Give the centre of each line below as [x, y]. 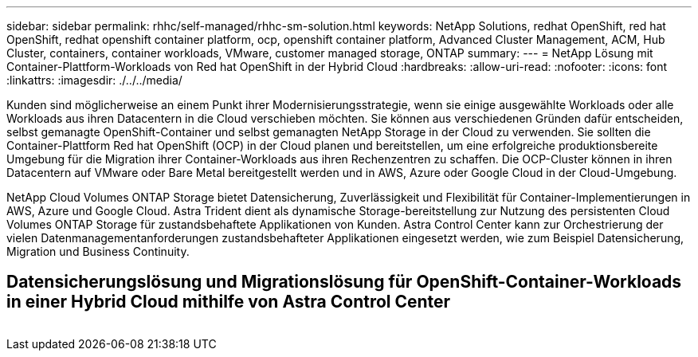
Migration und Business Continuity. [98, 251]
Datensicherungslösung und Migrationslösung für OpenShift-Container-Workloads [344, 282]
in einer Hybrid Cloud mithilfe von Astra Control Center [229, 302]
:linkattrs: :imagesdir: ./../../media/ [94, 80]
